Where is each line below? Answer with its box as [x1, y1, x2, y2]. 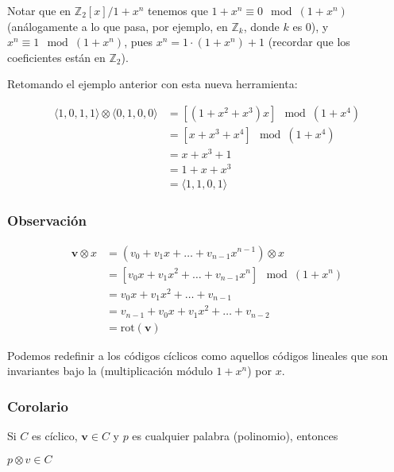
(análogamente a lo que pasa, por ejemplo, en [7, 17, 228, 34]
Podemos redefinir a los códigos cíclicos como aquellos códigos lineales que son [7, 346, 388, 363]
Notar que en [7, 2, 71, 18]
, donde [243, 17, 280, 34]
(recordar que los [268, 33, 350, 50]
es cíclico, [32, 428, 78, 444]
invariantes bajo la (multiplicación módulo [7, 362, 213, 379]
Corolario [7, 396, 68, 416]
